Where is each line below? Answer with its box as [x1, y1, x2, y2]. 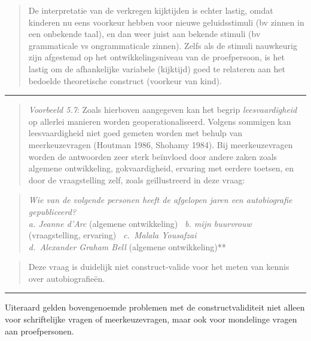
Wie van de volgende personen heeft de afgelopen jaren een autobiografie [28, 193, 292, 206]
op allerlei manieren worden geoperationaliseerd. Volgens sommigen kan [28, 115, 291, 127]
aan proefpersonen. [5, 324, 74, 337]
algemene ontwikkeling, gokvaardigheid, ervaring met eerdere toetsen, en [28, 162, 294, 174]
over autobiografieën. [28, 272, 105, 284]
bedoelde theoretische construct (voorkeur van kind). [28, 74, 222, 87]
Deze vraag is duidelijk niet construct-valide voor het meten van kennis [28, 260, 289, 273]
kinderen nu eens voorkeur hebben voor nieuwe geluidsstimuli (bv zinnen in [28, 16, 304, 28]
